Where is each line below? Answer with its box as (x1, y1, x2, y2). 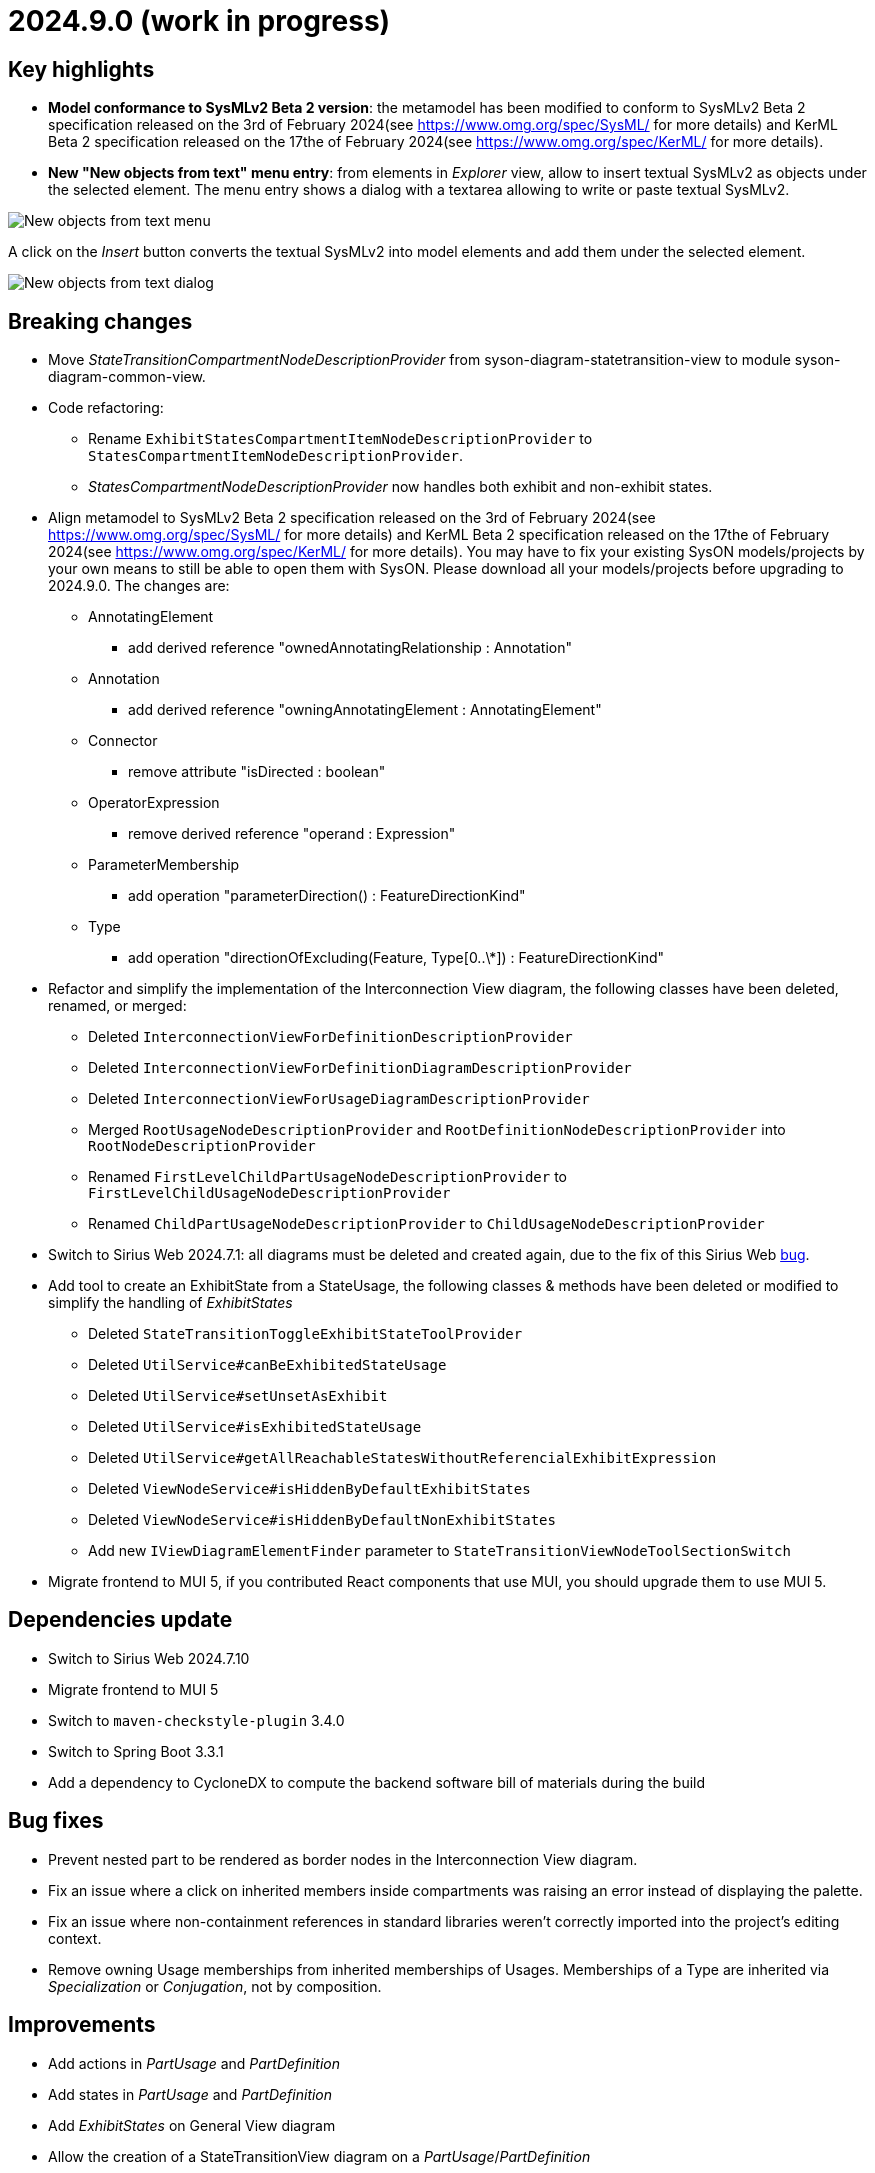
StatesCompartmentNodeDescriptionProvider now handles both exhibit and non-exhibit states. (88, 478, 713, 496)
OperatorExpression (88, 794, 220, 812)
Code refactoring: (48, 399, 164, 417)
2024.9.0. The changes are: (48, 577, 230, 595)
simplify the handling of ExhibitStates (48, 1294, 293, 1312)
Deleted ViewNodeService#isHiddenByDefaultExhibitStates (88, 1480, 531, 1498)
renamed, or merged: (48, 997, 187, 1015)
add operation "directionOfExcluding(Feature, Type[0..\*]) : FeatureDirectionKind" (128, 949, 665, 967)
